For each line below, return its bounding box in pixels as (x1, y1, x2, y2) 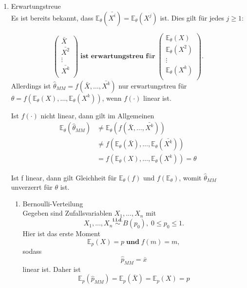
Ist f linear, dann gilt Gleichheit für (11, 172, 117, 182)
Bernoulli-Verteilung (22, 198, 83, 208)
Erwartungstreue (11, 1, 61, 11)
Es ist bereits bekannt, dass (11, 12, 94, 22)
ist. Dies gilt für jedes (160, 12, 224, 22)
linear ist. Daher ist (22, 264, 81, 274)
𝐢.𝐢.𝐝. (113, 218, 123, 223)
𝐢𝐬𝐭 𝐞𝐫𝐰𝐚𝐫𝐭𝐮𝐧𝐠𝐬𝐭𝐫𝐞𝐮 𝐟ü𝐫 (80, 53, 155, 60)
